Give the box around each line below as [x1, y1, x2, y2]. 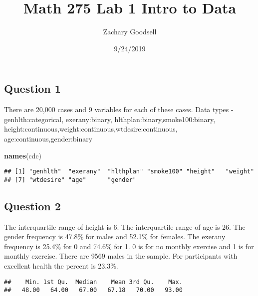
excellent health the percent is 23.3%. [4, 260, 118, 271]
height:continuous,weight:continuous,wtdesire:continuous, [4, 124, 178, 134]
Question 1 [4, 81, 61, 96]
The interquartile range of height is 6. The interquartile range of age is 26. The [4, 221, 246, 232]
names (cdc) [4, 150, 42, 160]
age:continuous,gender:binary [4, 133, 93, 144]
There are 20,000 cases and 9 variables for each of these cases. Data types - [4, 104, 234, 115]
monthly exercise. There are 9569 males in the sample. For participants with [4, 251, 238, 261]
